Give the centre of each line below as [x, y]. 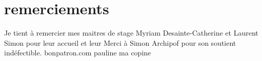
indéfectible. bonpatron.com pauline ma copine [78, 53]
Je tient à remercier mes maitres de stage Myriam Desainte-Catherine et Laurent [131, 33]
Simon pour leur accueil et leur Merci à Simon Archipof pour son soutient [120, 42]
